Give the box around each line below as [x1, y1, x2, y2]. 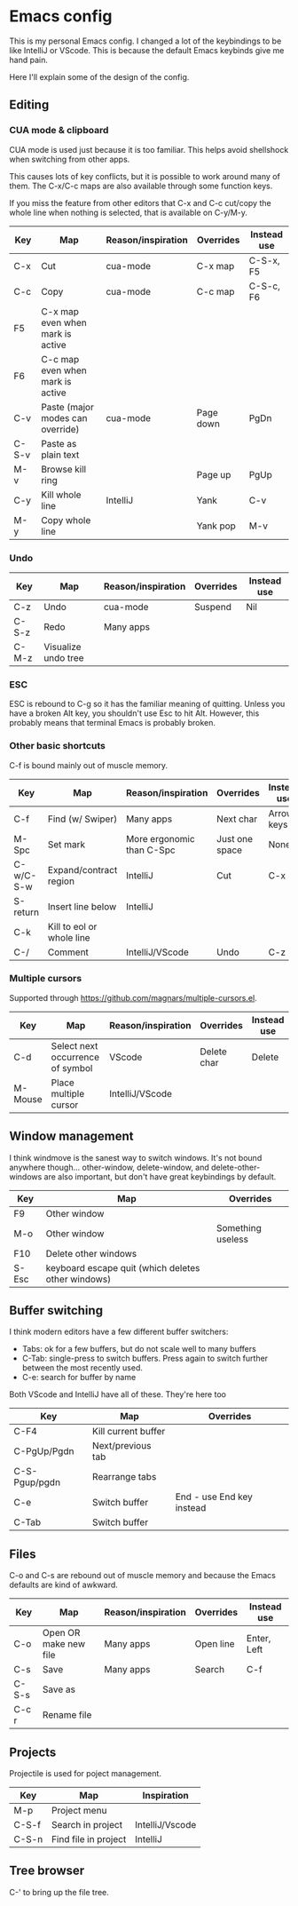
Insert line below [47, 900, 117, 912]
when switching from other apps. [9, 154, 130, 164]
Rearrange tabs [91, 1471, 157, 1483]
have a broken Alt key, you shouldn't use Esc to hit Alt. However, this [9, 708, 260, 719]
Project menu [51, 1805, 107, 1817]
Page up [196, 468, 231, 480]
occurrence [51, 1051, 100, 1063]
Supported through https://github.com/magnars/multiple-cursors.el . [9, 992, 257, 1003]
